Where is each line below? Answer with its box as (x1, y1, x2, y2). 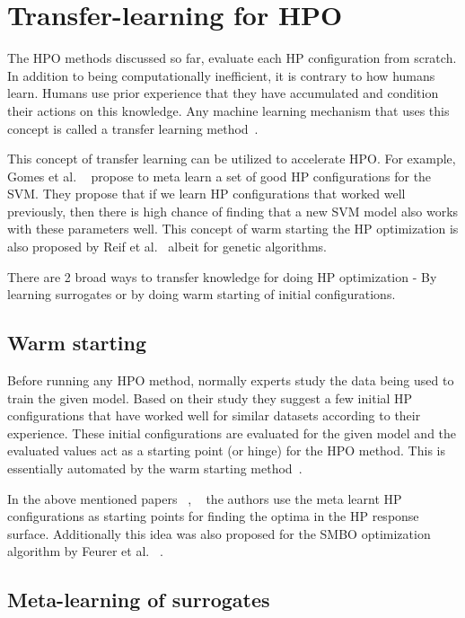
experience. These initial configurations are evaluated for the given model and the (7, 423, 457, 442)
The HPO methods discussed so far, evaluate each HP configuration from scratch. (7, 49, 457, 67)
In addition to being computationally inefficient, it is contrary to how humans (7, 66, 435, 84)
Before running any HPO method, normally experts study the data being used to (7, 371, 454, 390)
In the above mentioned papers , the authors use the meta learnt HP (7, 489, 402, 508)
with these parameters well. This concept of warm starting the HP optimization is (7, 219, 459, 238)
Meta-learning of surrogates (7, 586, 270, 614)
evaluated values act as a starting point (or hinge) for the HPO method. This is (7, 441, 445, 460)
